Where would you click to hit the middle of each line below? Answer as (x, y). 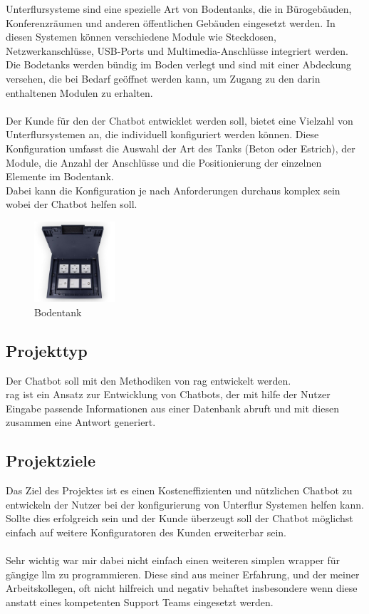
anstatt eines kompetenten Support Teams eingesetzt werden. (140, 602)
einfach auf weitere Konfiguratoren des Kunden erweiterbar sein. (146, 532)
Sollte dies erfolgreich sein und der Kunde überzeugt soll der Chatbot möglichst (180, 518)
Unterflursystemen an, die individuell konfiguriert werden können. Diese (162, 134)
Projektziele (51, 460)
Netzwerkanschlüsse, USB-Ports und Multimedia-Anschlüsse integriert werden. (177, 50)
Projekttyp (47, 350)
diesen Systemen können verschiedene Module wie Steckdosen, (141, 37)
